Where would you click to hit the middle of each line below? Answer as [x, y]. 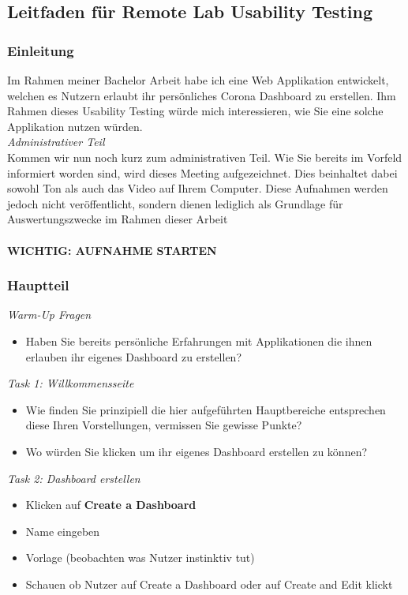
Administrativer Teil [56, 142]
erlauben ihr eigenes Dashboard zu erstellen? [133, 356]
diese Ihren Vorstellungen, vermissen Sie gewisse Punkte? [164, 425]
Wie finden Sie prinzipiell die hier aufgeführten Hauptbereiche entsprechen [206, 409]
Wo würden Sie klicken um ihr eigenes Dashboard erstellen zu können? [197, 451]
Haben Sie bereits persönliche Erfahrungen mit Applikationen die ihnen [199, 341]
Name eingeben [63, 531]
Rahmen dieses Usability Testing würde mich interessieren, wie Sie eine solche [195, 111]
